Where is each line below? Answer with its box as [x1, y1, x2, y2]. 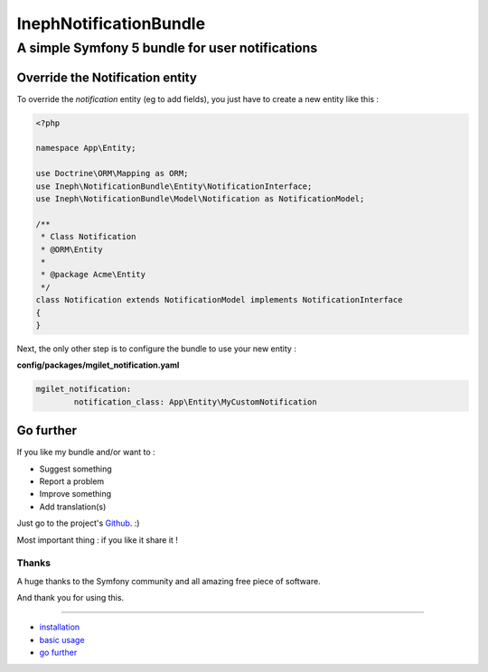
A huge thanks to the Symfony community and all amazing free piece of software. [16, 575, 321, 586]
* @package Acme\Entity [41, 269, 146, 280]
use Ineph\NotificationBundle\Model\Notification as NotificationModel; [35, 194, 365, 204]
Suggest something [39, 463, 112, 474]
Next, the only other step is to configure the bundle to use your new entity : [16, 343, 297, 354]
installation [39, 621, 80, 632]
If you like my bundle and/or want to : [16, 447, 155, 458]
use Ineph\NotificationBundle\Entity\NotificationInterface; [35, 181, 313, 191]
